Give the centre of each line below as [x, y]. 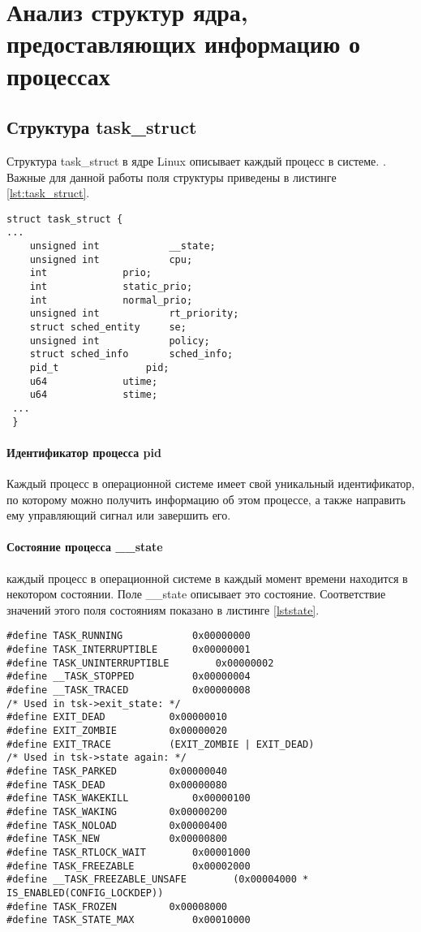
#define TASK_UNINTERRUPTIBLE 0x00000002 [140, 663]
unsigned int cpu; [111, 259]
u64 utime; [94, 381]
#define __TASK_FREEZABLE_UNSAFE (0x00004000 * [158, 880]
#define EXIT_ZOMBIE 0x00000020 [117, 730]
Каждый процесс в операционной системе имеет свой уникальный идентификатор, [211, 483]
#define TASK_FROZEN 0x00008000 [117, 906]
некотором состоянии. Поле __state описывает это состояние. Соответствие [196, 594]
